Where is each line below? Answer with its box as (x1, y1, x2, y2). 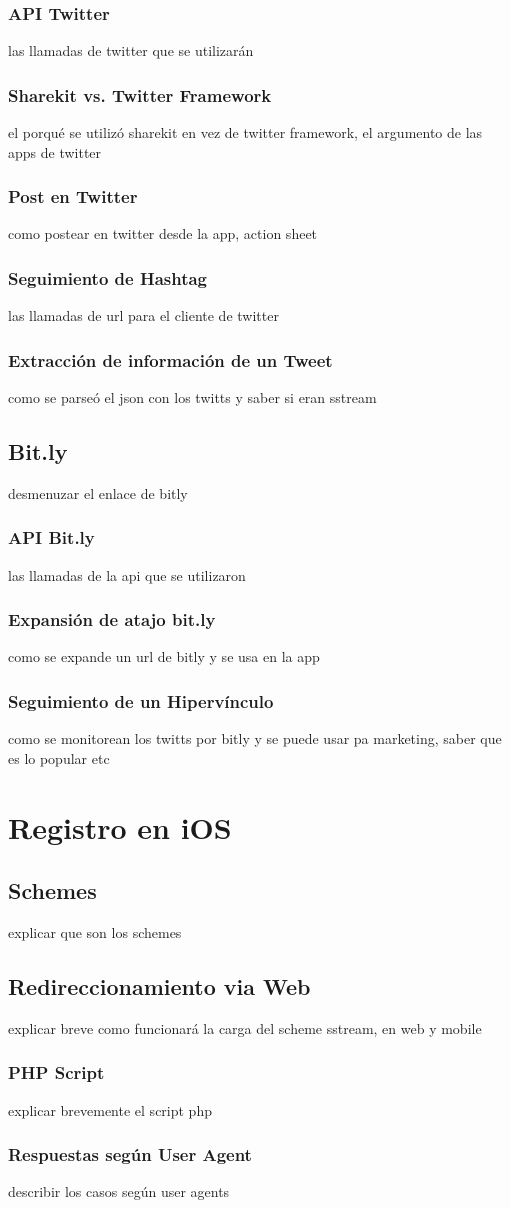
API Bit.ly (8, 525, 95, 550)
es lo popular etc (8, 747, 110, 768)
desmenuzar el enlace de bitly (8, 482, 188, 503)
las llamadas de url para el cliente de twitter (8, 305, 279, 326)
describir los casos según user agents (8, 1181, 230, 1202)
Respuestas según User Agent (8, 1142, 252, 1167)
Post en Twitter (8, 184, 138, 209)
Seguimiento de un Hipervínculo (8, 689, 274, 713)
